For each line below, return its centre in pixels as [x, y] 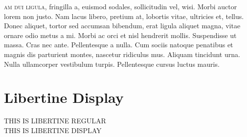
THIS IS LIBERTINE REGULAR [55, 121]
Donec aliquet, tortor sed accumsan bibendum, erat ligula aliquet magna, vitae [122, 26]
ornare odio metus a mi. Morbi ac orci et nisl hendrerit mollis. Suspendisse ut [120, 35]
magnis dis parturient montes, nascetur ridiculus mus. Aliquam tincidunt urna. [122, 54]
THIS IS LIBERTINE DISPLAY [53, 130]
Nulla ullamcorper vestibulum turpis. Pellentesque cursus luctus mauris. [112, 64]
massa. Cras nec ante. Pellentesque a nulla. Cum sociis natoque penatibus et [119, 45]
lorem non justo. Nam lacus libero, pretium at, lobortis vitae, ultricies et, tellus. [124, 16]
